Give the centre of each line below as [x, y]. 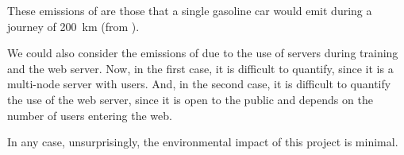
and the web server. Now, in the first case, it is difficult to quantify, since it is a [200, 68]
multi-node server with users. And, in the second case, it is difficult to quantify [199, 84]
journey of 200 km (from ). [73, 26]
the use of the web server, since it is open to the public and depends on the [190, 99]
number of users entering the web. [90, 115]
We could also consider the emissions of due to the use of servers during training [203, 53]
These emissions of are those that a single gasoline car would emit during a [190, 10]
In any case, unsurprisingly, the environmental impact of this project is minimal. [203, 142]
